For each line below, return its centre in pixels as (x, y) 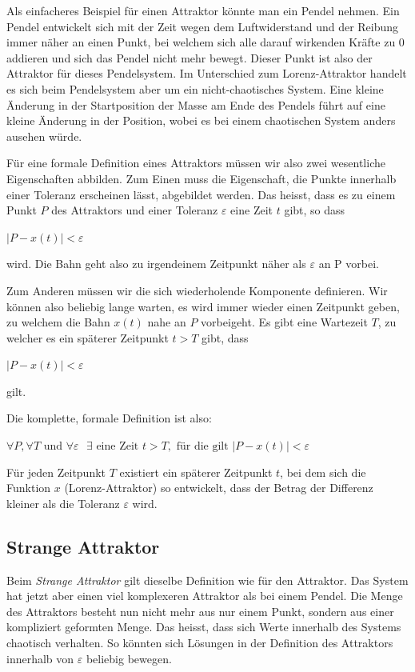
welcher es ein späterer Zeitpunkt (88, 337)
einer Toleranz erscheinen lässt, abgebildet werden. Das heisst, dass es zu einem (201, 194)
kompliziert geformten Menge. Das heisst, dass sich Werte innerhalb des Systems (204, 627)
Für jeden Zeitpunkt (56, 472)
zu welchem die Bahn (58, 322)
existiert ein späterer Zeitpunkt (196, 472)
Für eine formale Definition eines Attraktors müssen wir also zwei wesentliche (196, 163)
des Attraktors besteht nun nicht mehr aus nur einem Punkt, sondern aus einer (200, 611)
